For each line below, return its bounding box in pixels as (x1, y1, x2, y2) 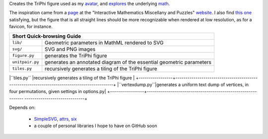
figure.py (12, 53, 35, 58)
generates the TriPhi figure (45, 52, 107, 59)
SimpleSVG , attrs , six (34, 116, 77, 122)
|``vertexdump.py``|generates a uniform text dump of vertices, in (117, 82, 249, 88)
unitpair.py (12, 59, 39, 65)
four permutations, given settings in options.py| (9, 89, 106, 94)
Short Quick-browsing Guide (12, 33, 81, 40)
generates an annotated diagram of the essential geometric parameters (45, 58, 212, 65)
